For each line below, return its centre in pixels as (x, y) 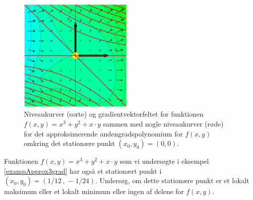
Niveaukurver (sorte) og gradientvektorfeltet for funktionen (114, 114)
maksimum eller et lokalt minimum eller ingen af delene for (94, 191)
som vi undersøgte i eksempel (164, 161)
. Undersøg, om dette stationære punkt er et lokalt (172, 180)
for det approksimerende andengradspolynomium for (103, 133)
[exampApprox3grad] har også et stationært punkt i (83, 170)
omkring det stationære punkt (69, 143)
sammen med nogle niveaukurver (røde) (163, 124)
